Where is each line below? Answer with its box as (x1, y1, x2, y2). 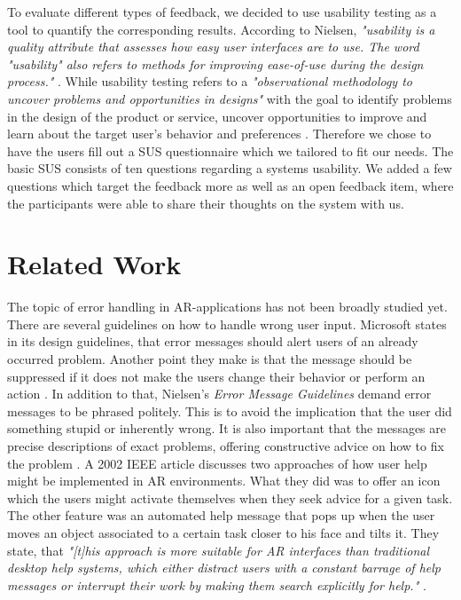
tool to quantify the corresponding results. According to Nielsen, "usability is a (7, 20, 435, 38)
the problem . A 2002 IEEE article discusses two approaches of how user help (7, 454, 427, 472)
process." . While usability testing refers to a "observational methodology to (7, 72, 412, 91)
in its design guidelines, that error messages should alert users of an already (7, 332, 418, 351)
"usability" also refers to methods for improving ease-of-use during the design (7, 54, 424, 73)
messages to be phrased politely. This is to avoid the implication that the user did (7, 401, 452, 420)
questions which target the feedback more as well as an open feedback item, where (7, 176, 454, 194)
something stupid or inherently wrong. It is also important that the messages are (7, 419, 446, 438)
